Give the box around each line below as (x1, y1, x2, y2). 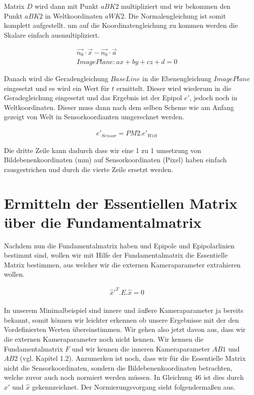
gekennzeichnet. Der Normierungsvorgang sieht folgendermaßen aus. (32, 381, 235, 392)
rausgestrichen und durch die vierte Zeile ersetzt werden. (4, 164, 173, 174)
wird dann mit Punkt (34, 1, 99, 11)
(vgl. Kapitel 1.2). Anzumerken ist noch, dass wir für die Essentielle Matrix (20, 353, 246, 363)
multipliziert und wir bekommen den (121, 1, 231, 11)
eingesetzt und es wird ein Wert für (4, 83, 110, 93)
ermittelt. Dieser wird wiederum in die (116, 83, 232, 93)
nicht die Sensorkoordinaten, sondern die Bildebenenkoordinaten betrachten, (4, 362, 233, 373)
